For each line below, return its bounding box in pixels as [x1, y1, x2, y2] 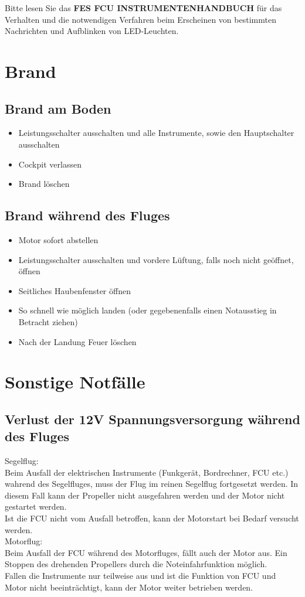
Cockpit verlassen [18, 158, 82, 170]
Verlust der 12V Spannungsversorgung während [5, 410, 300, 428]
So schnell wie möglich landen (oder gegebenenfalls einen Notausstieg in [18, 304, 277, 316]
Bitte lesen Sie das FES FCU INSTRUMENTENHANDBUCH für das [5, 2, 282, 13]
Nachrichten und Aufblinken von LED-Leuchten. [5, 25, 179, 37]
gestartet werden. [5, 500, 67, 513]
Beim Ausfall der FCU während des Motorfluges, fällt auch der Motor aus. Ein [5, 546, 287, 558]
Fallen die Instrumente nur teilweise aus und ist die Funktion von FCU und [5, 569, 276, 581]
